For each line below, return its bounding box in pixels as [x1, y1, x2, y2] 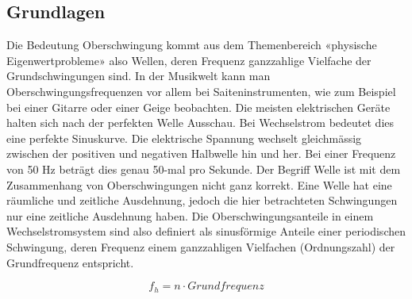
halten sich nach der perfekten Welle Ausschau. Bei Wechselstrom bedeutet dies [6, 114, 395, 131]
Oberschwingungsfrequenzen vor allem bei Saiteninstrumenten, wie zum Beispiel [6, 82, 396, 99]
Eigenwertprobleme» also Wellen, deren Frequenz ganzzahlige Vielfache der [6, 52, 372, 68]
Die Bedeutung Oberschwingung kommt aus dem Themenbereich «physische [6, 36, 377, 53]
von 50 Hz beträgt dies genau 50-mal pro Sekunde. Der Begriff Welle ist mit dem [6, 160, 401, 177]
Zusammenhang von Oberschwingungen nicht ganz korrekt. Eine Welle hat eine [6, 176, 392, 193]
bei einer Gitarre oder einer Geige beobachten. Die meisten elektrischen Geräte [6, 98, 391, 115]
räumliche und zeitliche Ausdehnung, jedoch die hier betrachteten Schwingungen [6, 192, 398, 209]
